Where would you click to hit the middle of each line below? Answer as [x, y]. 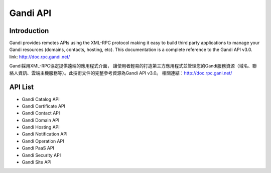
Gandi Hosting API [41, 127]
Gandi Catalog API [41, 99]
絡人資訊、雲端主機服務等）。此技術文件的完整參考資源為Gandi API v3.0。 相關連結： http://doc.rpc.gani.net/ [121, 73]
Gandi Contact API [41, 113]
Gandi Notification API [45, 134]
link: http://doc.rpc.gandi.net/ [40, 56]
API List [22, 87]
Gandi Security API [41, 155]
